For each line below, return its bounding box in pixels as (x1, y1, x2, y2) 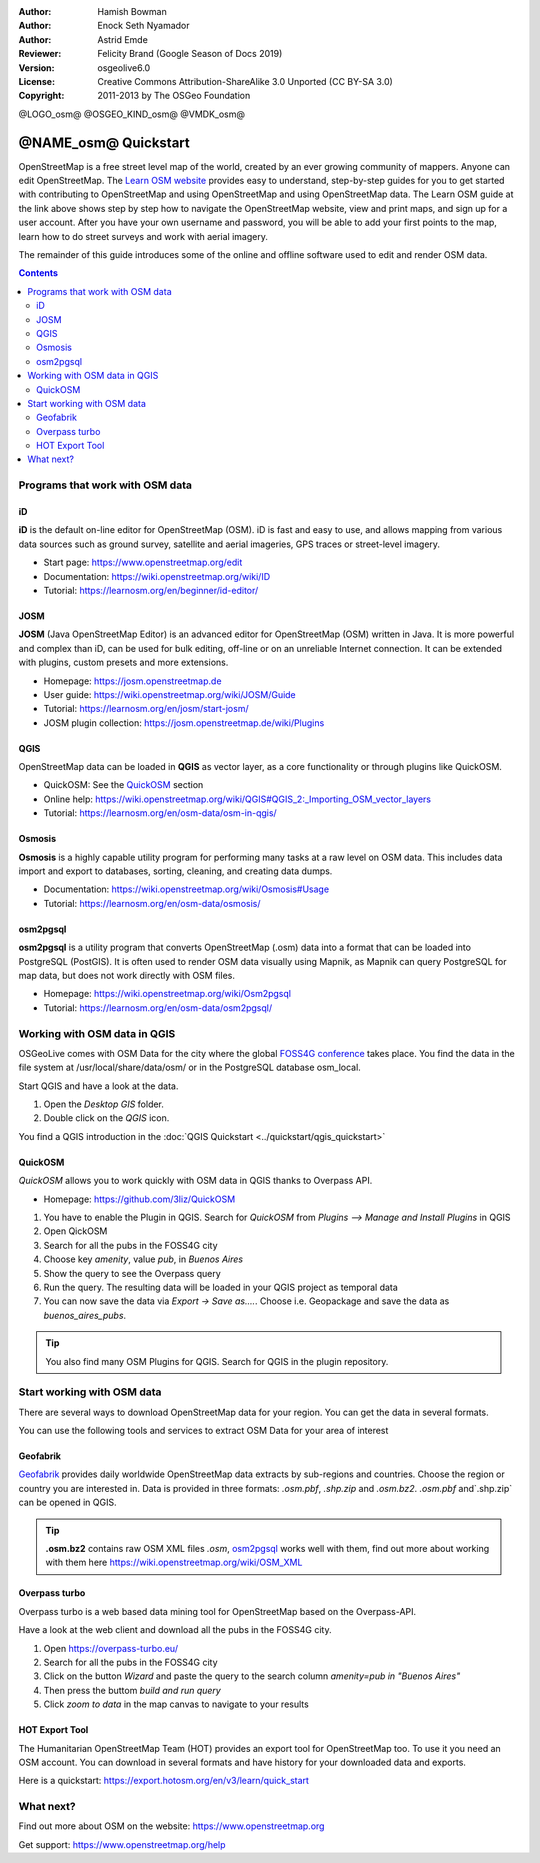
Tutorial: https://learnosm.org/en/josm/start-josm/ (43, 703, 249, 715)
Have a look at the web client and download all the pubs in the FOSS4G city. (18, 1624, 332, 1636)
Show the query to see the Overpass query (43, 1267, 222, 1279)
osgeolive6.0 (97, 61, 151, 74)
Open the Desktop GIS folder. (43, 1098, 165, 1110)
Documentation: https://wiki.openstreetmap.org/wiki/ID (43, 570, 271, 582)
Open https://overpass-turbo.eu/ (43, 1642, 179, 1654)
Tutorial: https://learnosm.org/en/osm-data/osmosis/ (43, 897, 261, 909)
